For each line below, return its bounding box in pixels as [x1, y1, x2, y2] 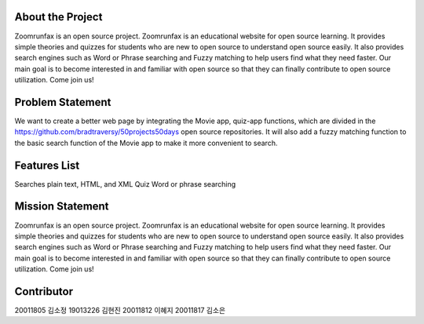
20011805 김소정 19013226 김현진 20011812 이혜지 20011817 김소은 [14, 306, 226, 315]
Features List [14, 158, 80, 172]
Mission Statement [14, 200, 109, 213]
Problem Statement [14, 95, 111, 109]
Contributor [14, 285, 74, 298]
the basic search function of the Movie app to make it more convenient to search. [14, 138, 278, 147]
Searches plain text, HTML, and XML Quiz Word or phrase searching [14, 179, 236, 188]
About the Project [14, 10, 103, 24]
